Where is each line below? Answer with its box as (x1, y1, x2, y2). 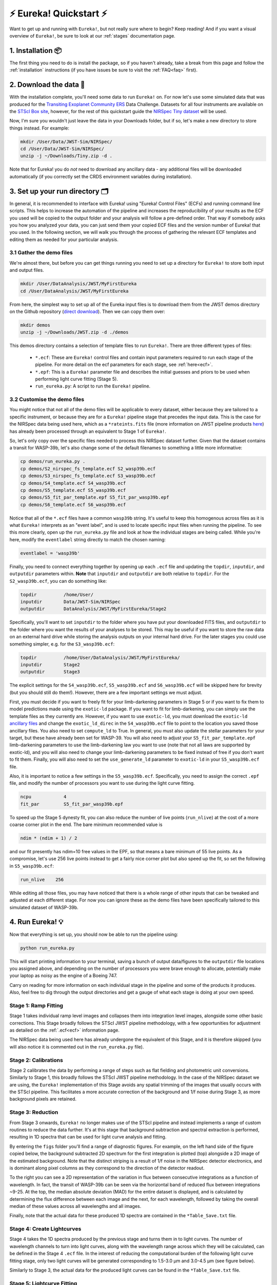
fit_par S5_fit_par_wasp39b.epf (20, 801, 123, 807)
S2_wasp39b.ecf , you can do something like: (9, 578, 107, 584)
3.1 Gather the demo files (9, 249, 73, 256)
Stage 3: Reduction (9, 1109, 58, 1116)
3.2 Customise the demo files (9, 396, 85, 403)
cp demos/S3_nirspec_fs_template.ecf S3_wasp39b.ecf (20, 473, 156, 479)
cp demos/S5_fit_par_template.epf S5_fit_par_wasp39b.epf (20, 494, 169, 501)
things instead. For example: (9, 125, 69, 131)
